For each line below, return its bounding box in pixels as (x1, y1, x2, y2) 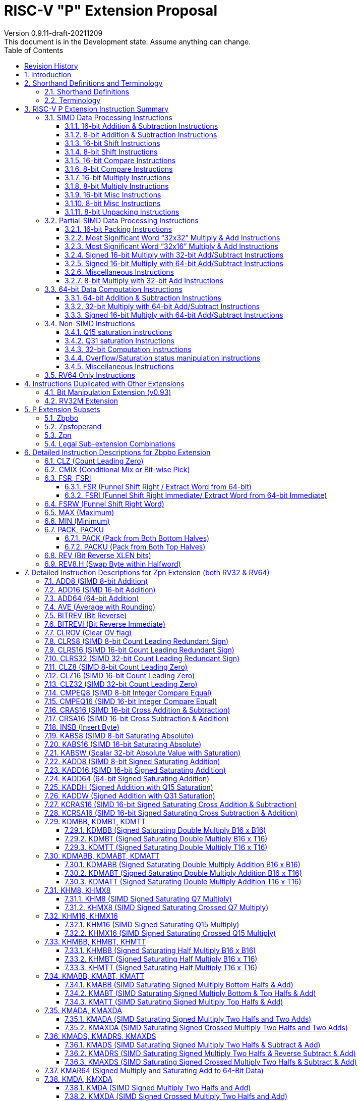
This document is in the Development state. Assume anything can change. (4, 37, 251, 46)
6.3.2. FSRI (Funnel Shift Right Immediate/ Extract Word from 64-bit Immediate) (65, 490, 327, 499)
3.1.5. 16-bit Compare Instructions (65, 156, 176, 165)
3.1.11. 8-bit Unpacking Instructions (65, 207, 179, 216)
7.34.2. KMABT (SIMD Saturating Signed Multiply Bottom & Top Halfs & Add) (65, 988, 316, 997)
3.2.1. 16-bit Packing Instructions (65, 224, 172, 233)
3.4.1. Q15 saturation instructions (65, 327, 172, 336)
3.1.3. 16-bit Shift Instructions (65, 138, 160, 147)
